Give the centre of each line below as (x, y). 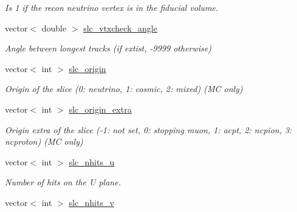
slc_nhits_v (91, 202)
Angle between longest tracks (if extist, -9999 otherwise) (108, 48)
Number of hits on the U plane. (63, 182)
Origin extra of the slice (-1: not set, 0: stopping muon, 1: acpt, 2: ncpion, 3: (148, 129)
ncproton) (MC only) (44, 141)
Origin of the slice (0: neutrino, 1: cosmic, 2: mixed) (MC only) (124, 89)
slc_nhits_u (92, 161)
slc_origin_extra (100, 109)
